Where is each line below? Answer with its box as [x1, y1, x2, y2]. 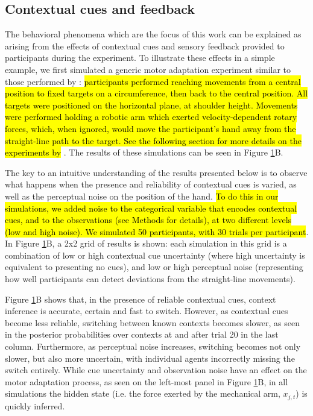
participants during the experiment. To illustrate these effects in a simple [5, 51, 275, 64]
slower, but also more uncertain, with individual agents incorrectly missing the [5, 351, 295, 364]
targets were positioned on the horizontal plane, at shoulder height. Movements [5, 98, 298, 111]
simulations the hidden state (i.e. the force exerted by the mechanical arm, [5, 387, 280, 400]
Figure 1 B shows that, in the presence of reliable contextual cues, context [5, 292, 276, 305]
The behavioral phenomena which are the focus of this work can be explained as [5, 28, 302, 40]
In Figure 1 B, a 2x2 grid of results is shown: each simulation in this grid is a [5, 237, 287, 250]
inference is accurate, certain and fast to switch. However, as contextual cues [5, 304, 288, 317]
